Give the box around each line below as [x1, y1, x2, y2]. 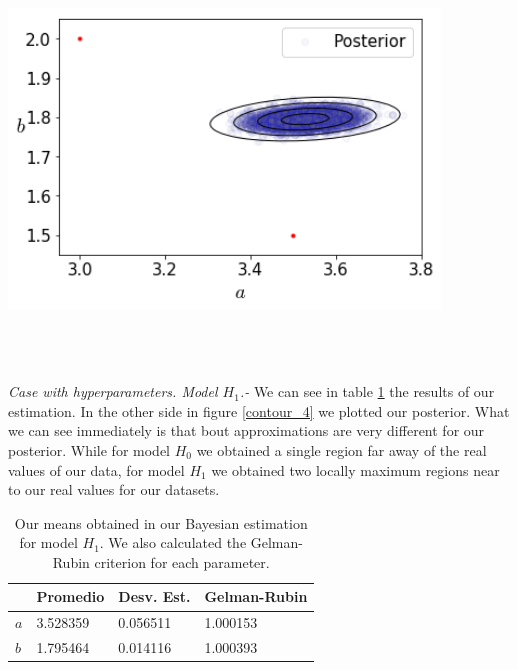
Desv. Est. [118, 586, 191, 607]
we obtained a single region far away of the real [196, 439, 487, 460]
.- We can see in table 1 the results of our [239, 381, 495, 402]
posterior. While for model [8, 439, 170, 460]
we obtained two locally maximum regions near [211, 459, 500, 480]
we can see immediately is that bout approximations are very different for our [8, 420, 485, 441]
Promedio [36, 586, 105, 607]
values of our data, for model [8, 459, 185, 480]
